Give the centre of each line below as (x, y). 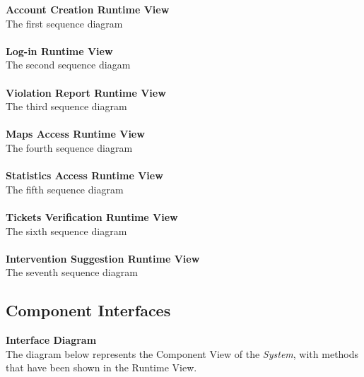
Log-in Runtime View (59, 50)
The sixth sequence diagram (66, 231)
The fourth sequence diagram (69, 147)
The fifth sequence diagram (65, 189)
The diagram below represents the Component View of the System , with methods (182, 353)
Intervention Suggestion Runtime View (103, 258)
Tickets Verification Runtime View (92, 216)
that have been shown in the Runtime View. (101, 367)
